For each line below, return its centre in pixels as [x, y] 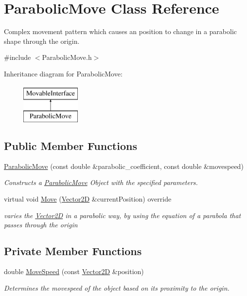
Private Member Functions [73, 251]
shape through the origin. [42, 41]
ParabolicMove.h [67, 57]
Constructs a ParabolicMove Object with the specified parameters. [101, 182]
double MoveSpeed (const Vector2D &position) [74, 271]
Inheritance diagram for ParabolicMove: [63, 73]
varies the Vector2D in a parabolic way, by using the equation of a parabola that [123, 215]
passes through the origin [41, 225]
